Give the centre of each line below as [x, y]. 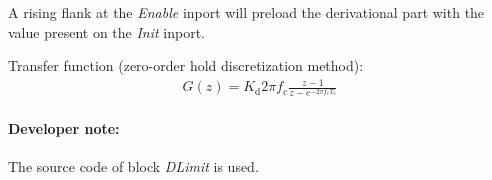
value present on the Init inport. [106, 31]
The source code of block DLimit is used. [133, 166]
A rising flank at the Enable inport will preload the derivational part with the [246, 12]
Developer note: [64, 128]
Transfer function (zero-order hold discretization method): [186, 65]
